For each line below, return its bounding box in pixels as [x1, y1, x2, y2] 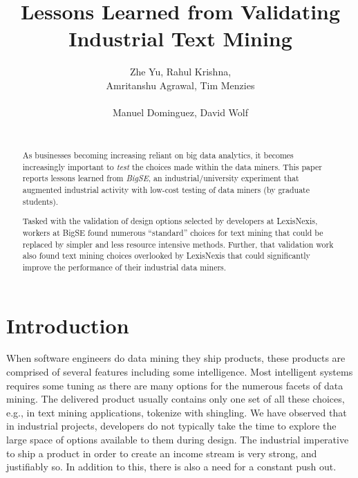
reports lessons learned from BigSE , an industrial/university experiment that [22, 172, 299, 184]
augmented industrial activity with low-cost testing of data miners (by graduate [22, 184, 310, 196]
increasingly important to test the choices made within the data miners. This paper [22, 160, 322, 172]
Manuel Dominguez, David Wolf [112, 105, 249, 120]
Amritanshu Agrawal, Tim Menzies [106, 77, 255, 92]
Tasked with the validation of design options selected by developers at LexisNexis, [22, 215, 318, 227]
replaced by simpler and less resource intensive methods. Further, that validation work [22, 238, 334, 250]
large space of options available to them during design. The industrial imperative [6, 432, 349, 447]
